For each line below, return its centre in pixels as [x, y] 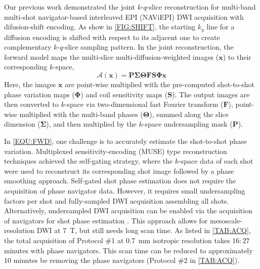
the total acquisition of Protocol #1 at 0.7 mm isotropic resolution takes [117, 240]
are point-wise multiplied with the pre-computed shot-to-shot [160, 84]
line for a [221, 27]
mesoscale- [226, 220]
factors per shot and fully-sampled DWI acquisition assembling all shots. [117, 200]
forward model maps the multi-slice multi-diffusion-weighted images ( [112, 56]
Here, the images [30, 84]
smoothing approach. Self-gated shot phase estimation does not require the [120, 181]
